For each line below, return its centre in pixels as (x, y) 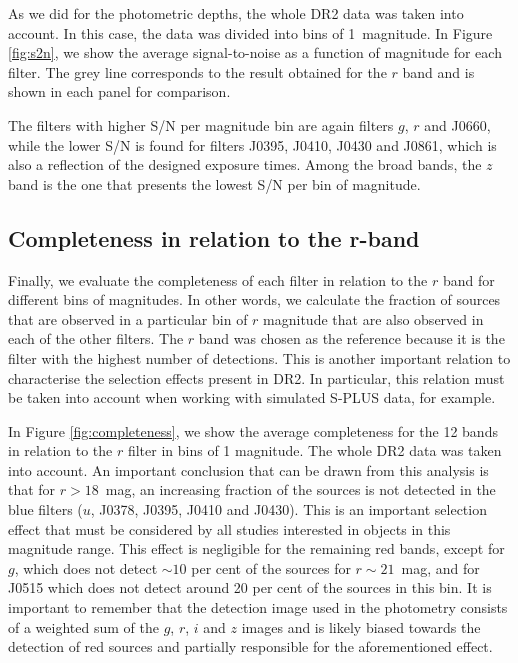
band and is (438, 71)
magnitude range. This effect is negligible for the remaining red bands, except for (256, 548)
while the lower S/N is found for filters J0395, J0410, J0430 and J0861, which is (252, 144)
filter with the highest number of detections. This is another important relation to (259, 357)
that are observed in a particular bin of (128, 318)
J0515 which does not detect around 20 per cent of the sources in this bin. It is (250, 587)
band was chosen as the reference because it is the (351, 338)
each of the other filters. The (96, 338)
